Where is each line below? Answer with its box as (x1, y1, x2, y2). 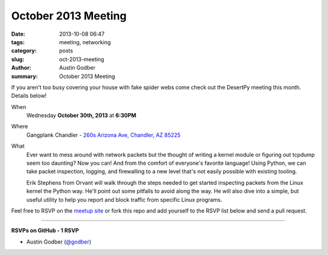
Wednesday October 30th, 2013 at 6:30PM (26, 112, 137, 119)
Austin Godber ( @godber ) (26, 238, 92, 245)
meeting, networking (59, 38, 111, 45)
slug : (11, 55, 24, 63)
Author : (11, 64, 32, 71)
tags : (11, 38, 25, 45)
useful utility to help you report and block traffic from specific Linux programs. (26, 196, 222, 203)
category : (11, 47, 37, 55)
